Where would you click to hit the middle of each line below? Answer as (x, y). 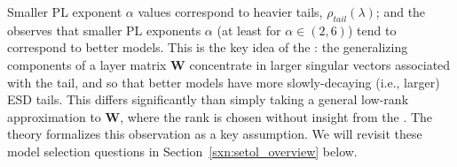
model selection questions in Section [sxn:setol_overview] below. (182, 151)
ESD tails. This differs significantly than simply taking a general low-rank (208, 99)
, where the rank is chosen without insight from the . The (276, 116)
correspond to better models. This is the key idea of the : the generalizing (208, 47)
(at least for (249, 30)
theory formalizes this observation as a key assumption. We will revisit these (215, 134)
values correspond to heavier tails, (230, 11)
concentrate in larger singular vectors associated (320, 64)
